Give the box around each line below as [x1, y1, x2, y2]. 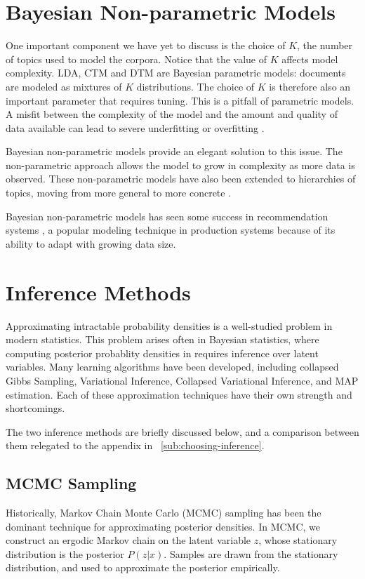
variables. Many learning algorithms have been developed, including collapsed [6, 359, 339, 374]
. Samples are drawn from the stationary [164, 546, 338, 561]
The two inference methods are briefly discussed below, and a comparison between [6, 424, 359, 439]
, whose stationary [258, 533, 338, 547]
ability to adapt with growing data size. [6, 236, 176, 251]
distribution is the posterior [6, 546, 124, 561]
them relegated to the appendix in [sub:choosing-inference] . [6, 438, 265, 453]
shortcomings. [6, 401, 65, 415]
